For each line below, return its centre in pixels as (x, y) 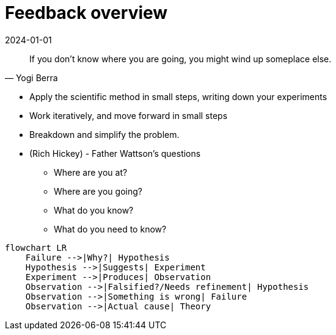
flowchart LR (36, 247)
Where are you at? (91, 172)
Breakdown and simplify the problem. (104, 134)
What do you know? (94, 210)
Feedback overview (86, 13)
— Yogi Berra (31, 77)
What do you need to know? (110, 229)
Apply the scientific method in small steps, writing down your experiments (178, 96)
